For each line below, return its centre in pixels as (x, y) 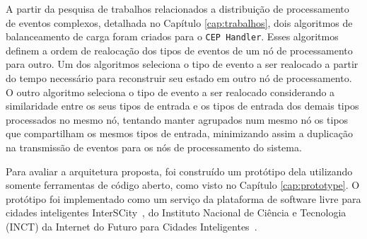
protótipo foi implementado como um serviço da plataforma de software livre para (183, 198)
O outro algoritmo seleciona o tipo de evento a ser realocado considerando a (170, 92)
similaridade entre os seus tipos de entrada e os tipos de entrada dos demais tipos (182, 106)
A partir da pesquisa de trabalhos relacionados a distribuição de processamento (177, 8)
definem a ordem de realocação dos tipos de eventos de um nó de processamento (179, 50)
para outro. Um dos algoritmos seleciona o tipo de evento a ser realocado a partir (182, 64)
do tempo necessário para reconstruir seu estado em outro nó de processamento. (179, 78)
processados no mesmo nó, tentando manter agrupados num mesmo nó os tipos (177, 119)
